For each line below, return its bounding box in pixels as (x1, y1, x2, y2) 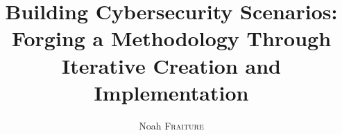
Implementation (94, 78, 249, 106)
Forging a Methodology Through (11, 24, 332, 52)
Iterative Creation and (62, 51, 281, 79)
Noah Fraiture (139, 118, 204, 132)
